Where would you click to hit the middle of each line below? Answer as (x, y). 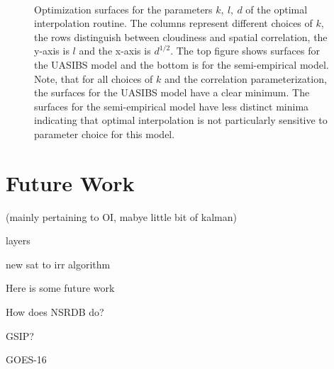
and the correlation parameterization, (245, 78)
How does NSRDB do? (55, 312)
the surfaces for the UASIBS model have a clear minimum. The (172, 92)
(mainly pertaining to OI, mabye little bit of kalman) (121, 216)
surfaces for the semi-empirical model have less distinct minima (172, 106)
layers (18, 240)
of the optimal (277, 9)
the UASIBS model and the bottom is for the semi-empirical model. (182, 64)
